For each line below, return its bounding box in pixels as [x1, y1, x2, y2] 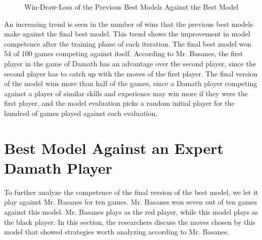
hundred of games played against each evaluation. [4, 107, 158, 118]
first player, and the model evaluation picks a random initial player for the [4, 98, 235, 108]
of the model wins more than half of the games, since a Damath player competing [4, 78, 257, 89]
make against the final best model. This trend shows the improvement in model [4, 28, 250, 39]
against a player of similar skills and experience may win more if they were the [4, 88, 248, 98]
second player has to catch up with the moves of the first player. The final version [4, 68, 258, 78]
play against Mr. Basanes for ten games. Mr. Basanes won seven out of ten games [4, 196, 257, 207]
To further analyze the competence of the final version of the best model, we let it [4, 186, 258, 197]
